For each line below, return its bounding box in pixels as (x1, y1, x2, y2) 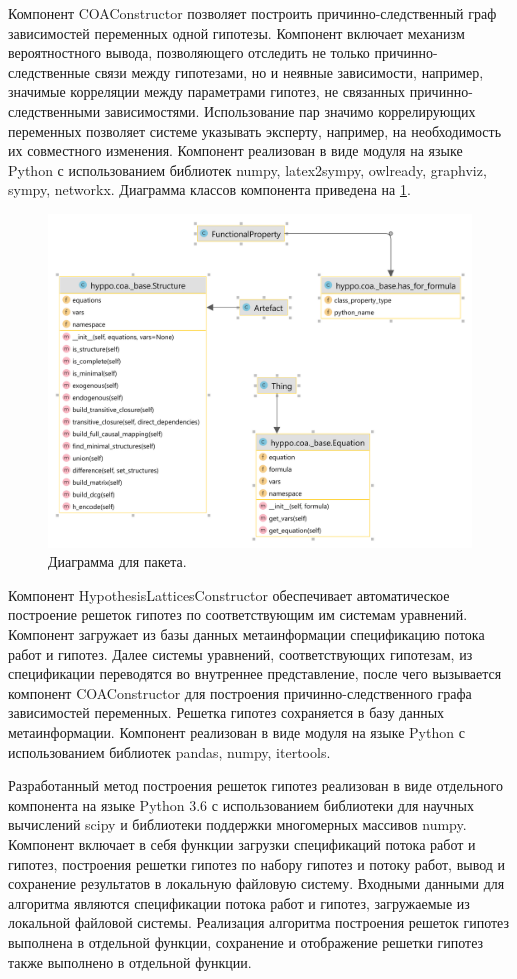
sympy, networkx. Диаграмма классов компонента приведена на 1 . (8, 179, 411, 200)
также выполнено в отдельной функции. (8, 951, 252, 972)
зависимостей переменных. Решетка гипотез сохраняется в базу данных (8, 702, 445, 723)
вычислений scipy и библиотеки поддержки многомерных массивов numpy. (8, 814, 467, 835)
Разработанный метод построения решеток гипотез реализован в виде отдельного (8, 775, 503, 796)
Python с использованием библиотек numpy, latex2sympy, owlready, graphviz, (8, 159, 487, 180)
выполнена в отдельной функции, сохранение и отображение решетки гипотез (8, 931, 484, 952)
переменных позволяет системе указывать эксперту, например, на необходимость (8, 120, 502, 141)
